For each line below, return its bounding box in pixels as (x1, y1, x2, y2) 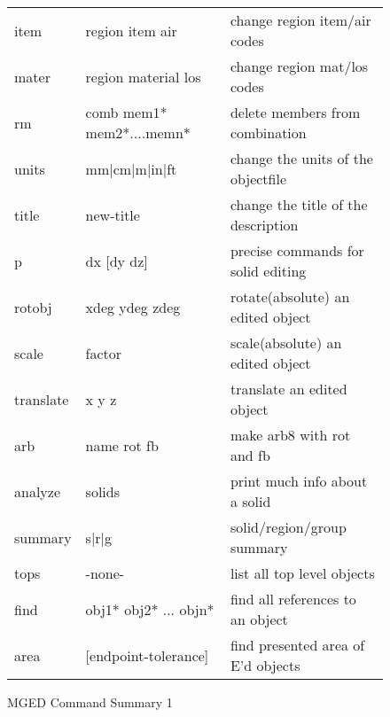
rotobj (14, 296, 52, 317)
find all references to (230, 588, 356, 609)
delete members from (230, 102, 361, 122)
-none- (85, 563, 125, 583)
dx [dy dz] (85, 250, 148, 271)
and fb (230, 445, 270, 465)
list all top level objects (230, 563, 375, 583)
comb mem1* (85, 102, 168, 122)
